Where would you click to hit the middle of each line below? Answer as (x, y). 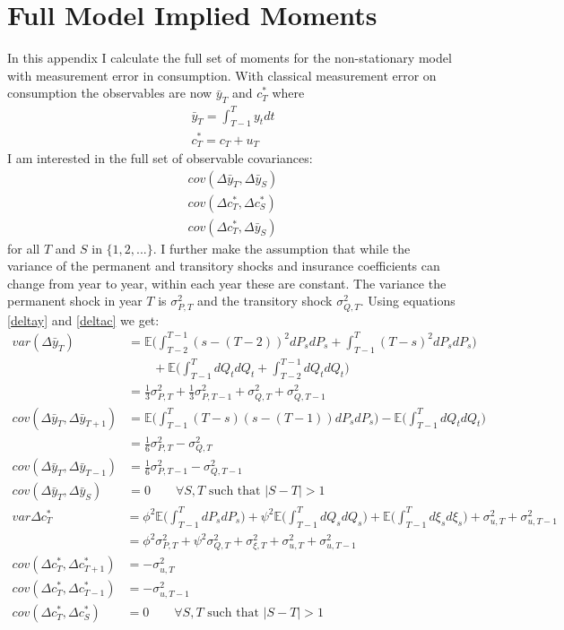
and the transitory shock (265, 301)
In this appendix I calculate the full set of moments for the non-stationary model (230, 58)
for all (24, 248)
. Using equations (408, 301)
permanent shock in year (75, 301)
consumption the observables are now (110, 93)
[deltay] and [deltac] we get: (83, 319)
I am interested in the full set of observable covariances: (160, 158)
